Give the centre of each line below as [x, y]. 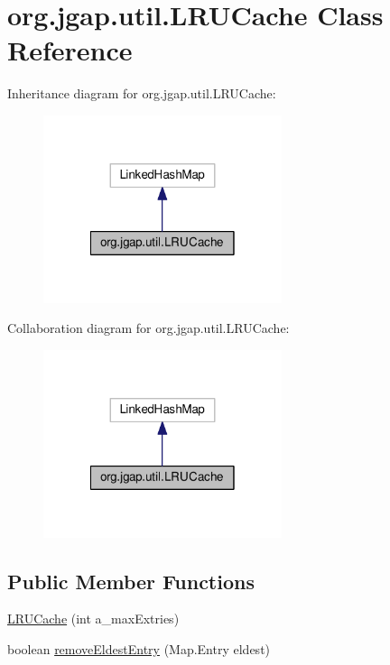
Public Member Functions [131, 581]
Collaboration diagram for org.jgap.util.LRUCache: [149, 328]
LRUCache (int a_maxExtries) [93, 619]
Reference [70, 50]
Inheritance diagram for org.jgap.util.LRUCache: [142, 93]
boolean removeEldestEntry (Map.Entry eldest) [139, 648]
